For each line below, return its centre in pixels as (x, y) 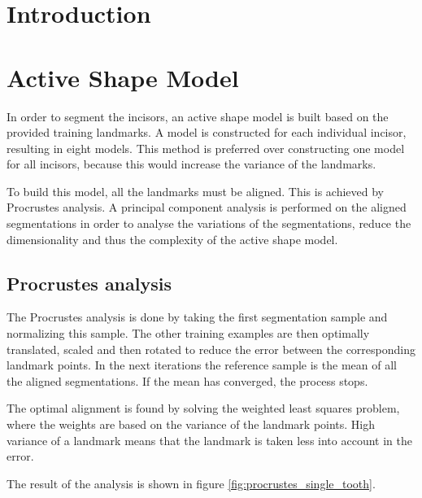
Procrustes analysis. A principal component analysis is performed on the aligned (207, 207)
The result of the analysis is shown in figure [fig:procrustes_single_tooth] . (191, 483)
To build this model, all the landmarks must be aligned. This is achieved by (195, 191)
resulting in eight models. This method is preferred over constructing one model (206, 148)
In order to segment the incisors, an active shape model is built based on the (198, 116)
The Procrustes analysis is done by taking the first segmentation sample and (197, 317)
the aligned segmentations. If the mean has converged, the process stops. (187, 380)
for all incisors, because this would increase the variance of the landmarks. (191, 164)
